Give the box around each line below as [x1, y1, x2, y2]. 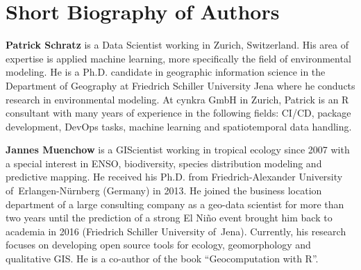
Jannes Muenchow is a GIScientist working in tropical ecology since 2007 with [6, 142, 350, 157]
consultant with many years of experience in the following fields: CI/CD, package [6, 106, 351, 120]
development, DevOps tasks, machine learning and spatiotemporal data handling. [6, 119, 352, 133]
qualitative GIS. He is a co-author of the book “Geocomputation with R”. [6, 251, 319, 266]
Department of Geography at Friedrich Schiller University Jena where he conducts [6, 78, 355, 92]
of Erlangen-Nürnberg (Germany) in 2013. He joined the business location [6, 183, 322, 198]
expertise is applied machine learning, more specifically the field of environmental [6, 51, 351, 65]
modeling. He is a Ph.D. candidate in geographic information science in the [6, 65, 326, 79]
